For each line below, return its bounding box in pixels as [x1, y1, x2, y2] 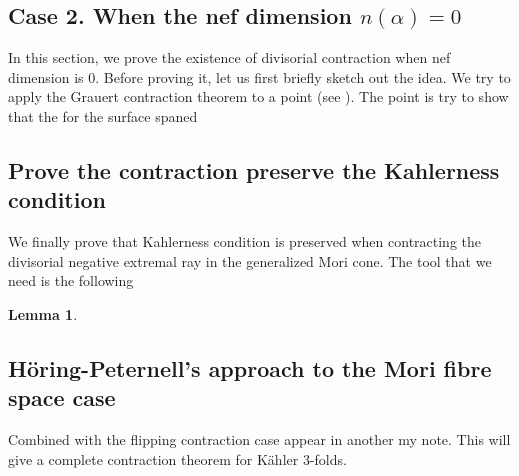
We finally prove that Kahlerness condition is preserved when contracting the [8, 231, 482, 252]
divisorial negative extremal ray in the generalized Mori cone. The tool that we [8, 250, 492, 271]
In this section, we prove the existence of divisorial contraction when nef [8, 47, 451, 68]
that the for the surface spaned [8, 105, 198, 126]
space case [8, 382, 116, 413]
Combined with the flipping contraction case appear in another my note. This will [8, 429, 511, 450]
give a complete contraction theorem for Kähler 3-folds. [8, 448, 347, 469]
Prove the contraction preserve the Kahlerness [8, 154, 500, 185]
